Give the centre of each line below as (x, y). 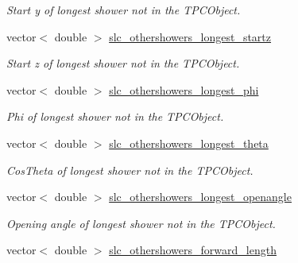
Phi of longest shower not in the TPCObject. (115, 116)
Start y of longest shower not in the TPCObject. (124, 10)
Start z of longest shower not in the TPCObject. (123, 63)
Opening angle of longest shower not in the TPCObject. (141, 223)
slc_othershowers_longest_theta (189, 143)
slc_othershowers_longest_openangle (200, 197)
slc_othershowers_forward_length (193, 250)
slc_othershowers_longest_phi (184, 89)
